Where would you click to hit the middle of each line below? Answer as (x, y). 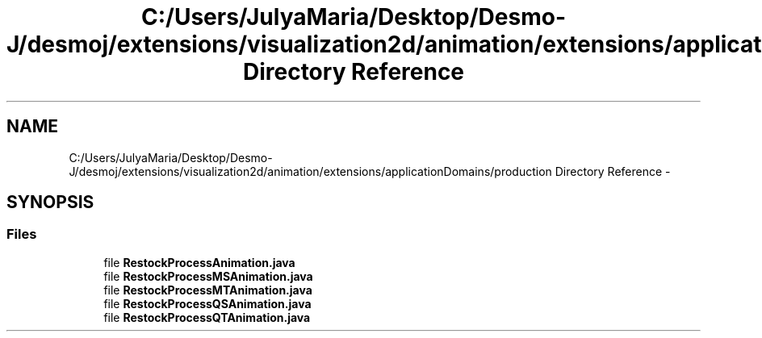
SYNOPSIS (50, 202)
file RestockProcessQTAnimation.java (207, 317)
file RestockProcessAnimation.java (199, 262)
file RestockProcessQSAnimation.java (207, 303)
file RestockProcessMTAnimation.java (208, 290)
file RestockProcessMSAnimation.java (208, 276)
